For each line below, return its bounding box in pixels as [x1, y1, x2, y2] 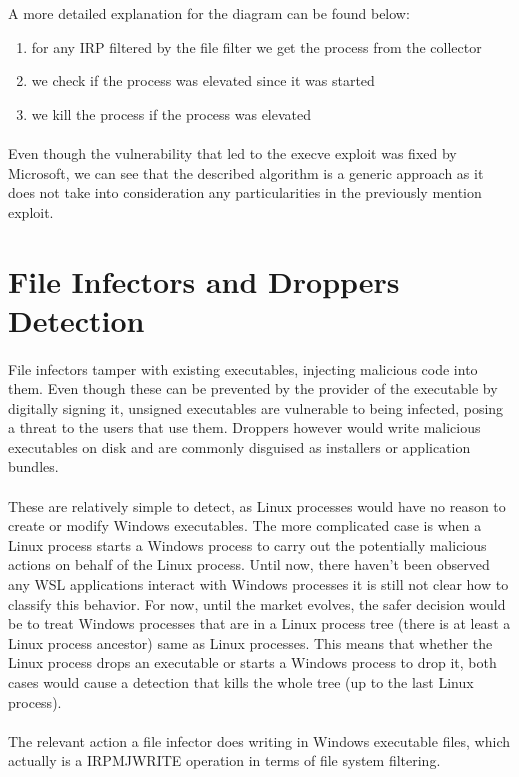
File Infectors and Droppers [8, 260, 400, 301]
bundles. [8, 456, 59, 477]
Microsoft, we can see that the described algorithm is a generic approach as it [8, 162, 484, 183]
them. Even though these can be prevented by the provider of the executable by [8, 378, 498, 399]
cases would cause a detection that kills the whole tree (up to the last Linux [8, 672, 474, 692]
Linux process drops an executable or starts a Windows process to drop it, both [8, 652, 497, 673]
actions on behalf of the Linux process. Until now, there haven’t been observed [8, 554, 490, 575]
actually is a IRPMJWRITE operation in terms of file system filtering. [8, 750, 441, 771]
